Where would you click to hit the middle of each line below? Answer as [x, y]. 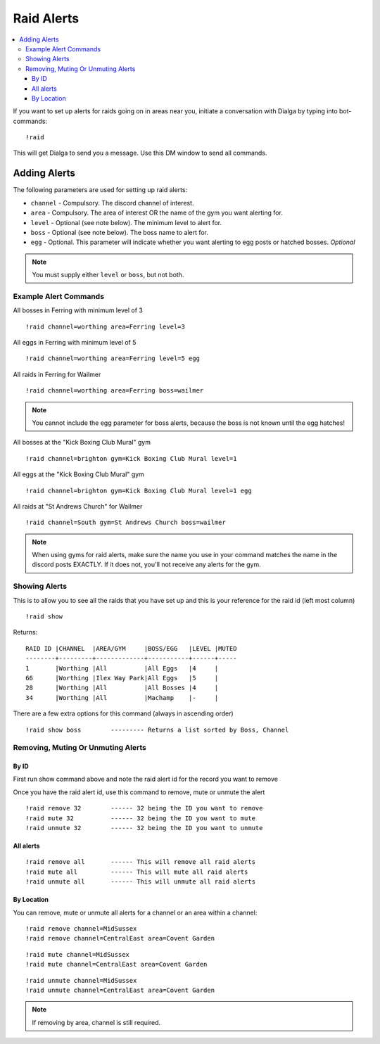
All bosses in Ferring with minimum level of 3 [78, 310]
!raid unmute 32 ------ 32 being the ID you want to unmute [144, 828]
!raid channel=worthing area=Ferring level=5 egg [113, 358]
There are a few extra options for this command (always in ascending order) [123, 713]
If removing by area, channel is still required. [96, 1022]
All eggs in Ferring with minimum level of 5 [75, 343]
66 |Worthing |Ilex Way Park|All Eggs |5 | [122, 678]
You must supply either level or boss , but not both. [108, 275]
